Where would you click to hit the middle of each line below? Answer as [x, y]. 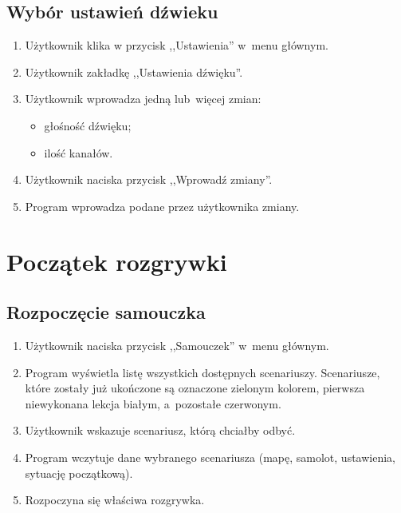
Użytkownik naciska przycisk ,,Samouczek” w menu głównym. [177, 345]
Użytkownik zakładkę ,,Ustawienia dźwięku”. [134, 72]
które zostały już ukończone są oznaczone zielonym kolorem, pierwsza [195, 388]
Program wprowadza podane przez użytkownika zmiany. [162, 206]
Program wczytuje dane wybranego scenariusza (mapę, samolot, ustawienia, [210, 457]
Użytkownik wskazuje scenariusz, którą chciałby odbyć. [160, 430]
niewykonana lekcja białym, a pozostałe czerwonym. [153, 403]
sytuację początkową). [79, 473]
